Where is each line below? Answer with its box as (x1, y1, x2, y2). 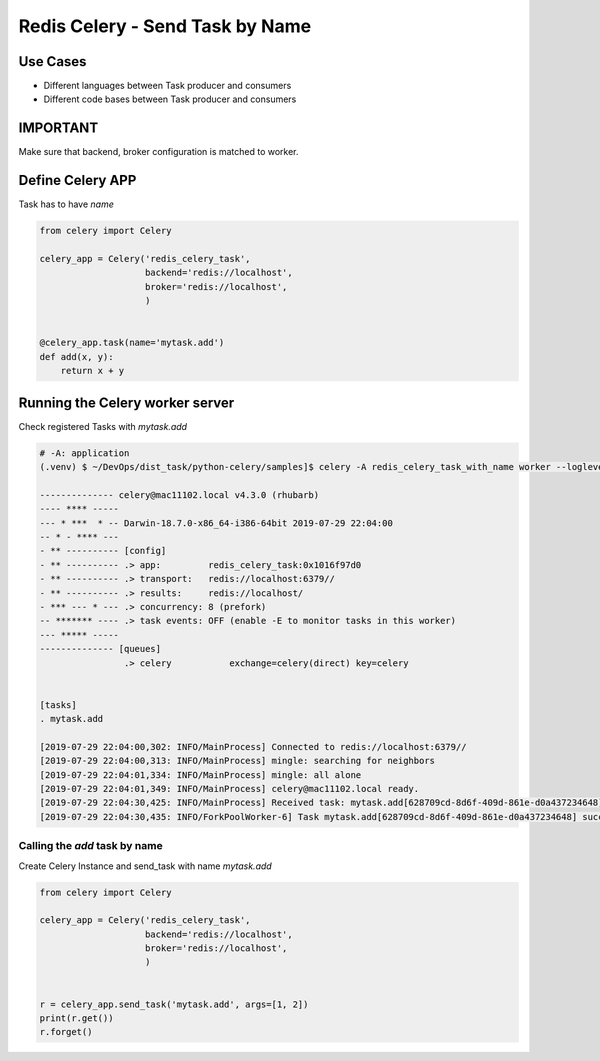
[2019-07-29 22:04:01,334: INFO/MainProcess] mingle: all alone (39, 769, 362, 780)
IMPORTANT (18, 120, 99, 137)
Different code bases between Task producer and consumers (43, 93, 297, 105)
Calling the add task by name (18, 839, 164, 853)
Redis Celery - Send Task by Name (18, 15, 312, 37)
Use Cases (18, 53, 87, 70)
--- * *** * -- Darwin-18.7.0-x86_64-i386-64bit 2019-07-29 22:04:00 (39, 517, 394, 529)
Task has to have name (18, 198, 114, 210)
